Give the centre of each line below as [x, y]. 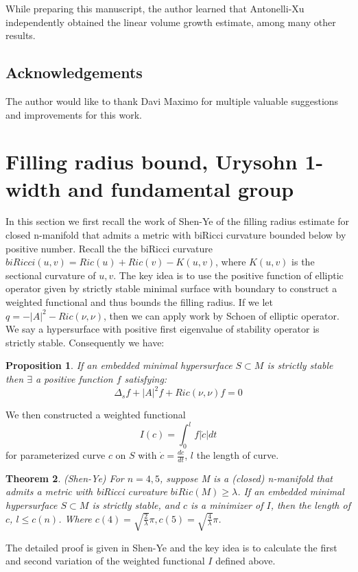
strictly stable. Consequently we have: [85, 342]
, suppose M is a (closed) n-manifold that [246, 478]
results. [21, 35]
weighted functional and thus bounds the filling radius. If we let [139, 302]
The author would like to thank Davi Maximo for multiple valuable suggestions [172, 100]
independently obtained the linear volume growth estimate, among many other [171, 22]
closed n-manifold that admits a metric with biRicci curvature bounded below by [176, 235]
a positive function [74, 379]
